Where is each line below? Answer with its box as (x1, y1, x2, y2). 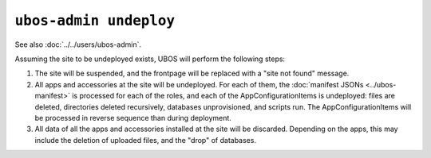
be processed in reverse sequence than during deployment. (34, 113, 231, 122)
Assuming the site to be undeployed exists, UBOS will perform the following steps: (14, 54, 286, 64)
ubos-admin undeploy (14, 12, 176, 29)
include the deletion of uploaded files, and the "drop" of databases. (34, 135, 257, 145)
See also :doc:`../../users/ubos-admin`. (14, 40, 141, 49)
